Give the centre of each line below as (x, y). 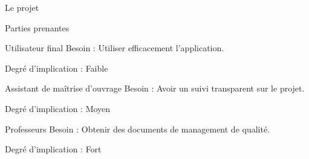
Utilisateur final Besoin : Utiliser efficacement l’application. (115, 48)
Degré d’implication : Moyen (58, 108)
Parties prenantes (37, 27)
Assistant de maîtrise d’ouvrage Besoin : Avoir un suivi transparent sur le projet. (155, 88)
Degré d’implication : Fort (53, 149)
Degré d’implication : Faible (57, 68)
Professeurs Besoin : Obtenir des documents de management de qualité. (138, 129)
